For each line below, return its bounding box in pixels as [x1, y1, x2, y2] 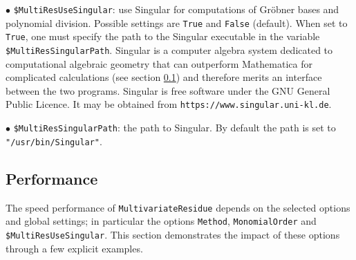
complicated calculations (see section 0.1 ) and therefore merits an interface [6, 70, 322, 84]
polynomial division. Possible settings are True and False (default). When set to [6, 15, 348, 30]
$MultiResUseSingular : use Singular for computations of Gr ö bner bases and [13, 2, 339, 16]
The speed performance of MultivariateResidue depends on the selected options [6, 200, 350, 214]
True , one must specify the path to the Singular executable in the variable [6, 29, 320, 44]
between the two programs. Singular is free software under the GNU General [6, 83, 330, 98]
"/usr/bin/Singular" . [6, 133, 102, 148]
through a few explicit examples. [6, 241, 143, 255]
